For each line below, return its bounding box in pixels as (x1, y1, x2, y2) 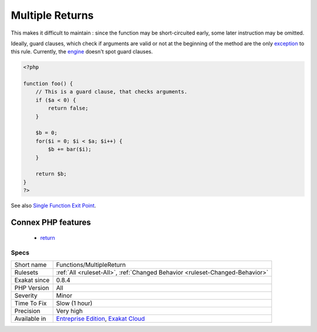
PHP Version (14, 283, 49, 292)
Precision (14, 307, 41, 315)
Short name (14, 260, 47, 269)
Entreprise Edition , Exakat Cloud (56, 314, 145, 323)
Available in (14, 314, 46, 323)
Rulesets (14, 268, 38, 276)
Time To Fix (14, 299, 47, 307)
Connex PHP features (11, 217, 91, 227)
